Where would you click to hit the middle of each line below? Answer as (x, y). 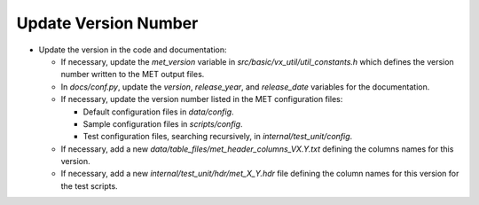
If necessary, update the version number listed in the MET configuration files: (202, 99)
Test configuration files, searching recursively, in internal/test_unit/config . (218, 137)
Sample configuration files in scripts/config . (163, 123)
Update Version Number (107, 23)
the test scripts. (90, 185)
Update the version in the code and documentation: (133, 50)
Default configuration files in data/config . (158, 112)
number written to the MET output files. (133, 75)
